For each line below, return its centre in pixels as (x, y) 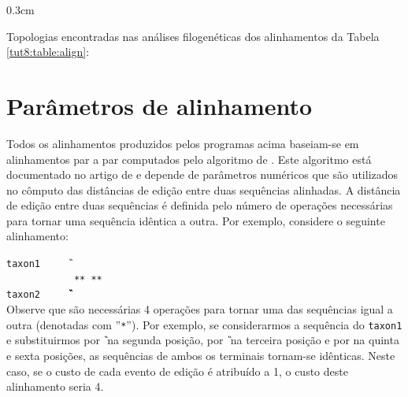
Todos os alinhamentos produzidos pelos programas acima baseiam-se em (183, 143)
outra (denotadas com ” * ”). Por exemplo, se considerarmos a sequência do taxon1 (204, 324)
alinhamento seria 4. (55, 386)
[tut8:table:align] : (48, 52)
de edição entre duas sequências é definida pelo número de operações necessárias (200, 205)
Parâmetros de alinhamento (159, 105)
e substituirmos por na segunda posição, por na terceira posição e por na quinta (203, 340)
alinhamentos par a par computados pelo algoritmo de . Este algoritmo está (189, 159)
